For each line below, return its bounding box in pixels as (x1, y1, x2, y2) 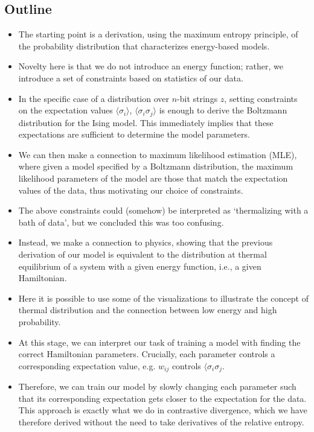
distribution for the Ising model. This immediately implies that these (18, 116, 274, 129)
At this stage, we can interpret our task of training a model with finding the (18, 335, 301, 348)
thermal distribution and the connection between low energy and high (18, 303, 277, 316)
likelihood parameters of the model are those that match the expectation (18, 172, 288, 184)
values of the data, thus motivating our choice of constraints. (18, 183, 243, 196)
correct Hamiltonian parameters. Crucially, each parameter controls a (18, 348, 275, 360)
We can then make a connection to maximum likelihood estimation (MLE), (18, 148, 297, 160)
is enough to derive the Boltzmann (159, 104, 287, 116)
